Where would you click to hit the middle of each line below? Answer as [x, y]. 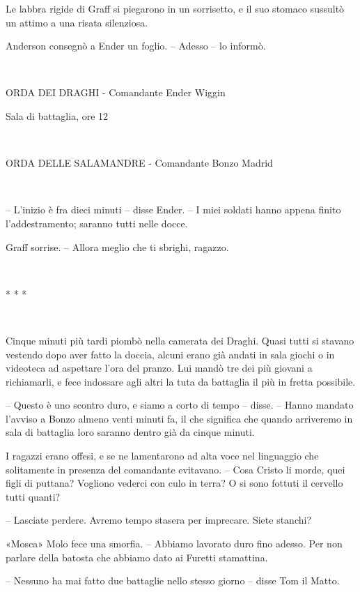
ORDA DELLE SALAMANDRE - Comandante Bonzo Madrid [139, 163]
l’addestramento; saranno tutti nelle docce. [97, 223]
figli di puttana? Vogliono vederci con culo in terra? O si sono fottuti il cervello [174, 483]
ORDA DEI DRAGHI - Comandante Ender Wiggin [116, 92]
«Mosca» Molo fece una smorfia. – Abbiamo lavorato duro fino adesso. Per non [174, 544]
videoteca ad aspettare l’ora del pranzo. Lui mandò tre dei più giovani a [159, 368]
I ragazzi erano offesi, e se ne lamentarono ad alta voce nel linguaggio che [162, 456]
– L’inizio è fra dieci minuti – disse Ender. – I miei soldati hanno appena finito [173, 210]
